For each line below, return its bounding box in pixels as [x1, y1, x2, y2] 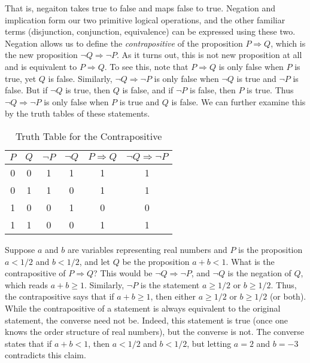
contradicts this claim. [5, 349, 86, 361]
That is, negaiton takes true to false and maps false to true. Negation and [5, 2, 275, 14]
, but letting [187, 337, 232, 349]
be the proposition [122, 255, 190, 267]
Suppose [5, 243, 35, 255]
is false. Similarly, [48, 72, 113, 84]
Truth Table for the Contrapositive [15, 129, 162, 143]
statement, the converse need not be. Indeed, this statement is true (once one [5, 313, 288, 326]
